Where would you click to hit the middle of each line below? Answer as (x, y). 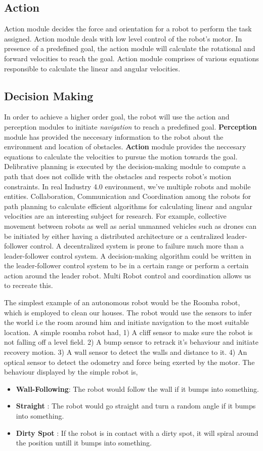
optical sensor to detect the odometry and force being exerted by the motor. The (129, 362)
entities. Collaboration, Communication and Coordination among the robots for (128, 196)
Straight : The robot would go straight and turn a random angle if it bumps (136, 406)
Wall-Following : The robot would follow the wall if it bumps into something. (137, 388)
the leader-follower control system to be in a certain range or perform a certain (126, 265)
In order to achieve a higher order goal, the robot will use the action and (117, 117)
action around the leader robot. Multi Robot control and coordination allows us (128, 275)
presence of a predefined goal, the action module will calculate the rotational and (130, 48)
